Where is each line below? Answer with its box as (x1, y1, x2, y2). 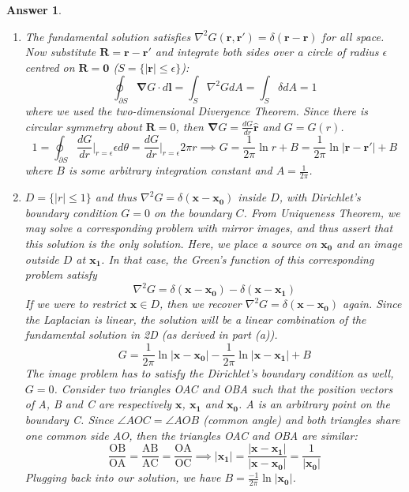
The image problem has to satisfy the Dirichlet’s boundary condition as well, (24, 365, 394, 381)
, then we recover (159, 295, 242, 312)
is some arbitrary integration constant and (68, 162, 272, 178)
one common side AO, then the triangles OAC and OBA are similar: (24, 426, 358, 443)
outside (24, 250, 59, 267)
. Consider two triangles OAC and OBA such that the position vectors (54, 380, 393, 396)
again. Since (343, 295, 402, 312)
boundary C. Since (24, 411, 114, 427)
